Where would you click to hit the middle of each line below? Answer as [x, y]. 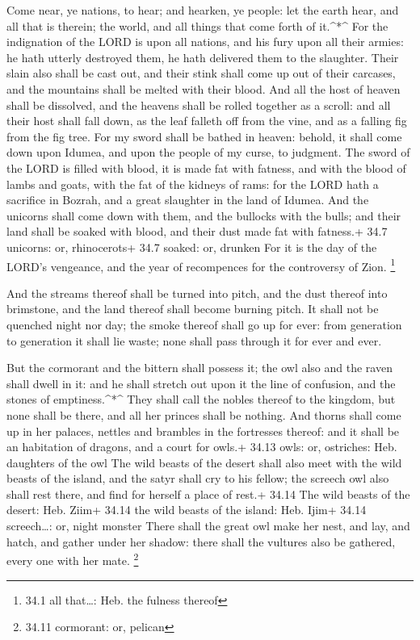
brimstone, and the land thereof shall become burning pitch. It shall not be [193, 309]
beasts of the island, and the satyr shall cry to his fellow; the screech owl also [198, 478]
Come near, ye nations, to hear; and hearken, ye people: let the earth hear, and [203, 10]
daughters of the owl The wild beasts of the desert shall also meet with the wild [204, 462]
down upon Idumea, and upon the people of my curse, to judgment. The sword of [208, 152]
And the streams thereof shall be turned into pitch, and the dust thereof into [197, 293]
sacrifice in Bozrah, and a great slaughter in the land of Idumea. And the [188, 200]
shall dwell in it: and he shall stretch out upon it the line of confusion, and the [201, 383]
